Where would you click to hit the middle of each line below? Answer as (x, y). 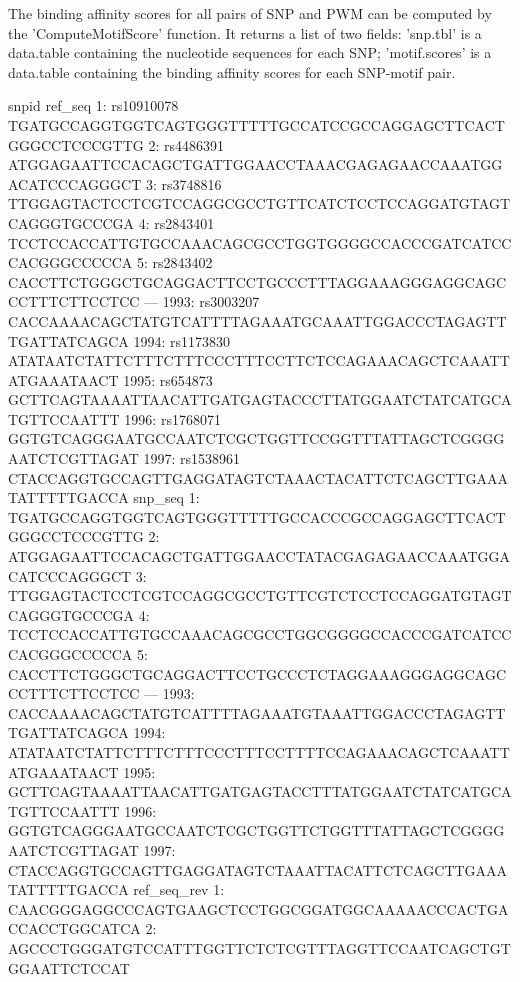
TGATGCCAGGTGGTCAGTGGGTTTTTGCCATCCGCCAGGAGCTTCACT (256, 124)
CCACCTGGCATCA (74, 928)
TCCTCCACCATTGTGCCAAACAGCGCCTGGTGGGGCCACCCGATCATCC (260, 242)
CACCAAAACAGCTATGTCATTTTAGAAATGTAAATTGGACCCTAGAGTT (257, 712)
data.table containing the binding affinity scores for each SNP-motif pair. (232, 71)
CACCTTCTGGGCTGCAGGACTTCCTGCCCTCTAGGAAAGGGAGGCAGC (257, 673)
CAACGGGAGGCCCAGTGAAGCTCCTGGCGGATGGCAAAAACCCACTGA (258, 908)
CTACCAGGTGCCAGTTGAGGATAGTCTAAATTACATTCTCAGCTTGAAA (258, 869)
